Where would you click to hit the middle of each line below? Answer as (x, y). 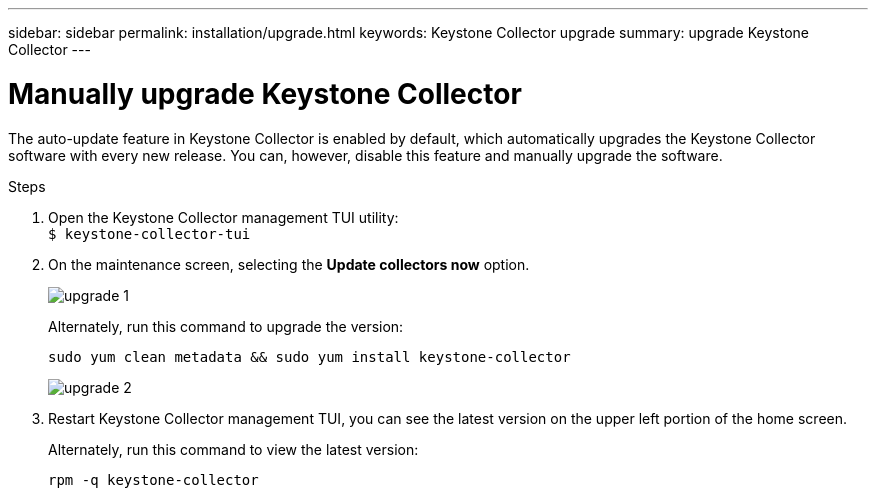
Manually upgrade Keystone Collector (265, 93)
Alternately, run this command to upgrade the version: (226, 326)
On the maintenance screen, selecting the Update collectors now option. (289, 264)
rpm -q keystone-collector (153, 479)
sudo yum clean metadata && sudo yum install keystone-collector (309, 356)
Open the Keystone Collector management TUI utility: (223, 217)
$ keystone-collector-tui (149, 233)
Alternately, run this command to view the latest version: (233, 449)
